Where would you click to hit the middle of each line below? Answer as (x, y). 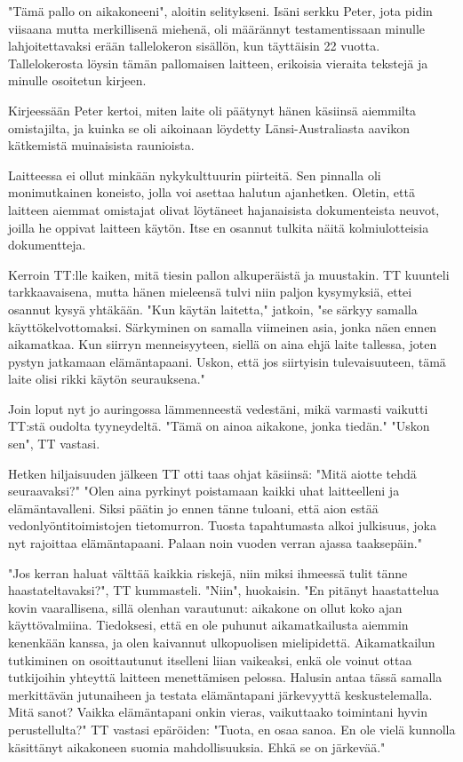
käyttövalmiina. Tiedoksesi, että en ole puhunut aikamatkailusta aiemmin (208, 625)
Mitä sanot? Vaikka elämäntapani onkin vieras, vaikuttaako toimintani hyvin (218, 712)
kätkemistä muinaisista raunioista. (101, 145)
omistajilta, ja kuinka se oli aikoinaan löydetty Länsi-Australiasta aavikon (209, 127)
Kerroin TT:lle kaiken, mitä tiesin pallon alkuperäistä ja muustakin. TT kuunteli (229, 274)
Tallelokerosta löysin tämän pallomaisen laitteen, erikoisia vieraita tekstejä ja (218, 63)
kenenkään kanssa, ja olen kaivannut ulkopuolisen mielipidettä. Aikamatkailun (222, 642)
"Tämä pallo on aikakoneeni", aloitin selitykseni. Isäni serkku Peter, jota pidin (220, 11)
